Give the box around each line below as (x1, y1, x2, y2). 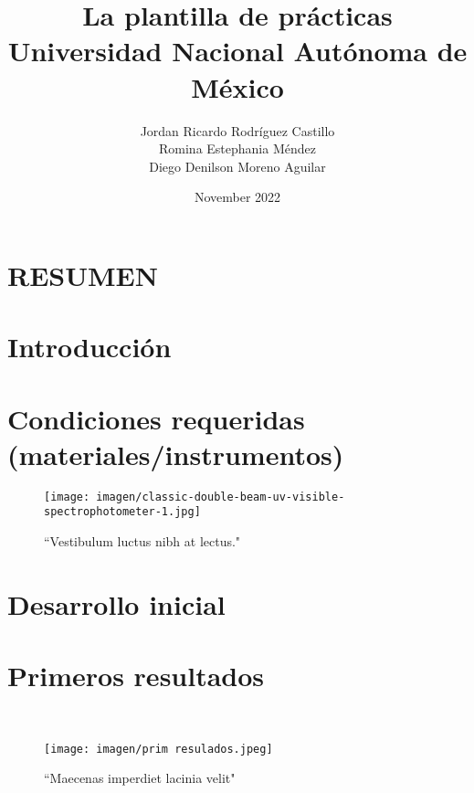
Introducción (7, 328, 172, 365)
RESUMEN (7, 256, 158, 293)
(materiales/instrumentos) (7, 435, 344, 472)
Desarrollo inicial (7, 585, 226, 622)
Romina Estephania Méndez (159, 139, 316, 158)
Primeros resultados (7, 657, 265, 694)
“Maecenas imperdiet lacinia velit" (44, 768, 236, 788)
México (191, 68, 284, 105)
